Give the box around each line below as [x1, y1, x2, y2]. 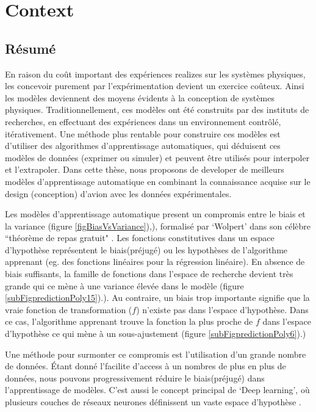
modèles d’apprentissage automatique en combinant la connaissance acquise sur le [5, 175, 311, 187]
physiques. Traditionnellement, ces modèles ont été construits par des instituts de [5, 103, 309, 116]
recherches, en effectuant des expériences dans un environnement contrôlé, [5, 115, 281, 128]
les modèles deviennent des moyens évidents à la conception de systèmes [5, 91, 275, 104]
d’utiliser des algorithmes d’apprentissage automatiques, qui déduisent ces [5, 139, 281, 152]
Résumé [5, 38, 56, 57]
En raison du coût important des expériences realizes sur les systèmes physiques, [5, 67, 306, 80]
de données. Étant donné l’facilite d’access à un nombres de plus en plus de [5, 360, 286, 372]
